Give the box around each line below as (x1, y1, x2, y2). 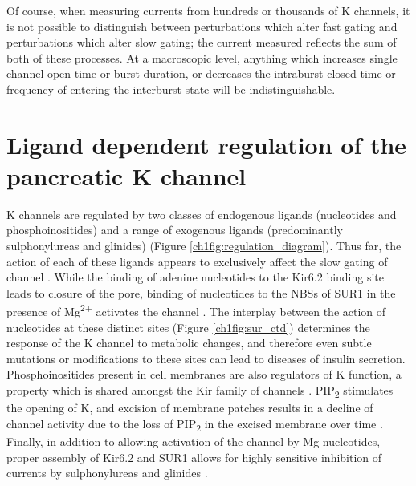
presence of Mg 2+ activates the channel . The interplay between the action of (6, 301, 386, 320)
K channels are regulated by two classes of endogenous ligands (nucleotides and (6, 205, 397, 222)
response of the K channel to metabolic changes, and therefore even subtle (6, 334, 372, 351)
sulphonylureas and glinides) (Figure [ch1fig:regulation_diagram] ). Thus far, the (6, 237, 402, 254)
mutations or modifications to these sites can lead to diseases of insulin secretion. (6, 350, 406, 367)
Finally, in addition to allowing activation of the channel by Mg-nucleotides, (6, 432, 381, 449)
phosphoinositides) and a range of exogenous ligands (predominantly (6, 221, 343, 238)
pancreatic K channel (6, 159, 247, 192)
